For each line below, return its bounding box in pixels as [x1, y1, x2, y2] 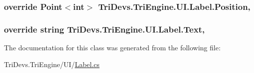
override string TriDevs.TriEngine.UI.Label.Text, [4, 23, 205, 35]
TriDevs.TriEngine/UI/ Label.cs [4, 59, 100, 69]
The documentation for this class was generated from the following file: [4, 42, 221, 53]
